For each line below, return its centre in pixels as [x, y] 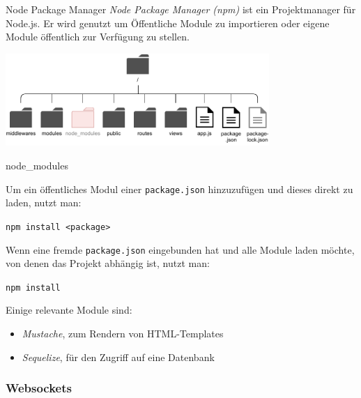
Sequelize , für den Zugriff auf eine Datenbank [118, 357]
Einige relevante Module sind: [69, 310]
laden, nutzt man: [44, 202]
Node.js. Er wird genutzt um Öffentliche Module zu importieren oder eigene [168, 23]
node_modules [37, 165]
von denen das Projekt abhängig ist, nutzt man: [108, 263]
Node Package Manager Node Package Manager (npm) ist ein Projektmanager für [181, 9]
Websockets [39, 388]
